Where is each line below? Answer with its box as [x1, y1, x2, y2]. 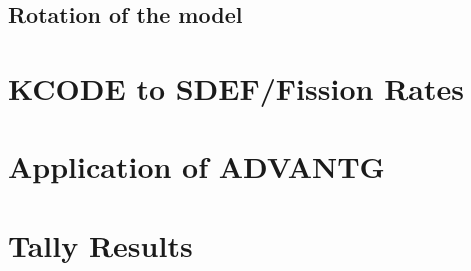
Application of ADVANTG [8, 146, 385, 187]
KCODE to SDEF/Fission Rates [8, 67, 464, 108]
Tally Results [8, 224, 193, 265]
